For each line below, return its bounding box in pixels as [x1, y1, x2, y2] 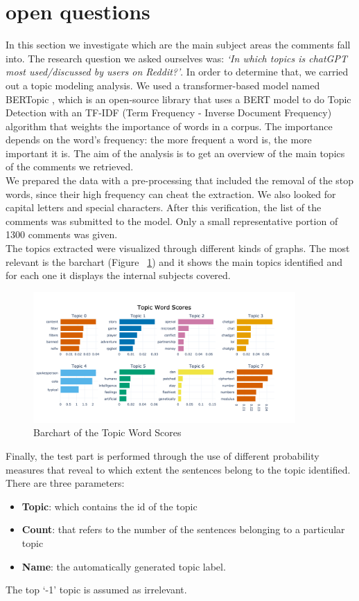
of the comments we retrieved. [6, 159, 134, 174]
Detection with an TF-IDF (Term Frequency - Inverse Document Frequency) [6, 105, 332, 120]
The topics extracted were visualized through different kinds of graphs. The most [6, 241, 350, 255]
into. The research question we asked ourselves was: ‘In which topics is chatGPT [6, 51, 347, 65]
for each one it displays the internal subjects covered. [6, 268, 231, 282]
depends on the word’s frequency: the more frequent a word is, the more [6, 132, 312, 147]
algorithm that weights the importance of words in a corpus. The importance [6, 118, 333, 133]
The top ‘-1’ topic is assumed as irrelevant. [6, 582, 187, 597]
